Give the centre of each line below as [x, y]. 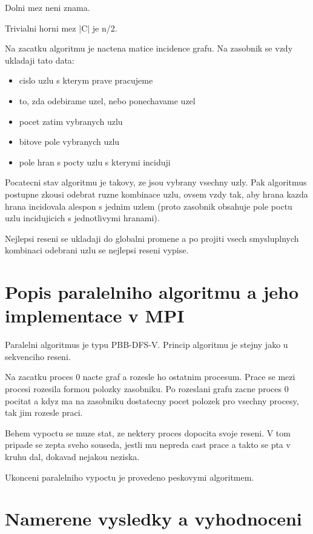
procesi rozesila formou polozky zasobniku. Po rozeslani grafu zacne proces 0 [147, 389]
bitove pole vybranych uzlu [69, 142]
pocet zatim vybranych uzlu [71, 121]
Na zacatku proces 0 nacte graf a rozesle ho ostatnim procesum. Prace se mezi [150, 377]
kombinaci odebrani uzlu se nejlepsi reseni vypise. [97, 250]
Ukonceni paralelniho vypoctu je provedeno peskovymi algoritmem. [130, 477]
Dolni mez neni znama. [48, 7]
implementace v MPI [95, 315]
